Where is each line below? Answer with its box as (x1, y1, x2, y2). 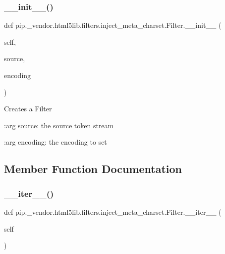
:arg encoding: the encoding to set (4, 137, 107, 147)
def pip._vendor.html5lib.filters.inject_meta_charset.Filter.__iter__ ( (4, 206, 222, 217)
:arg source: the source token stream (4, 120, 114, 130)
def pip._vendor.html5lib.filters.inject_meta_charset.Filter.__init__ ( (4, 20, 222, 30)
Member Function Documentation (4, 161, 182, 176)
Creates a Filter (4, 103, 52, 114)
